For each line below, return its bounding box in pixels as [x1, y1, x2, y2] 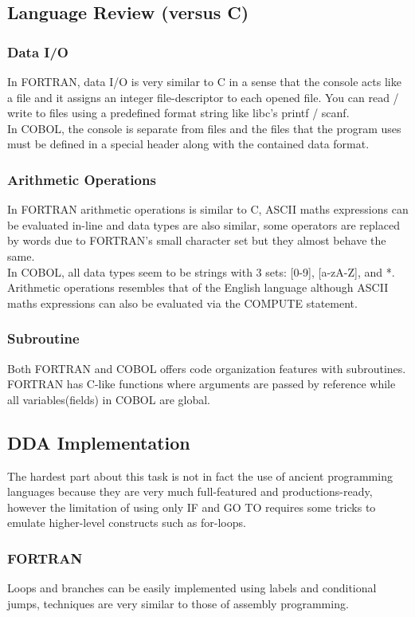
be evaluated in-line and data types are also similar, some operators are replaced [7, 216, 400, 233]
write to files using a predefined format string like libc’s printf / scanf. [7, 104, 350, 121]
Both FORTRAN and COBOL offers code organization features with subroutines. [7, 360, 406, 376]
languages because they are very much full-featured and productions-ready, [7, 483, 373, 500]
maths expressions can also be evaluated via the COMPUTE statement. [7, 294, 358, 311]
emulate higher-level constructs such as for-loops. [7, 514, 246, 531]
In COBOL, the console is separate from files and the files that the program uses [7, 120, 401, 136]
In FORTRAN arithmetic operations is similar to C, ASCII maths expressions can [7, 201, 409, 218]
